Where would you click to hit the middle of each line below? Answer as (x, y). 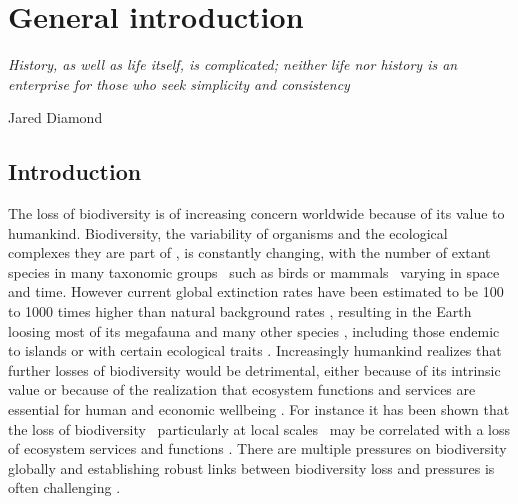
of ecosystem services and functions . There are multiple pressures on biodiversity (257, 448)
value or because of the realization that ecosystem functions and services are (242, 389)
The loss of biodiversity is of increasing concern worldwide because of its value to (256, 213)
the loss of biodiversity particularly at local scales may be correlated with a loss (259, 428)
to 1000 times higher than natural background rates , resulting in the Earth (240, 311)
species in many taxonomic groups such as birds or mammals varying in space (254, 271)
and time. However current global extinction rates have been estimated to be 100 (256, 291)
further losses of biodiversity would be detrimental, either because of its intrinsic (254, 369)
